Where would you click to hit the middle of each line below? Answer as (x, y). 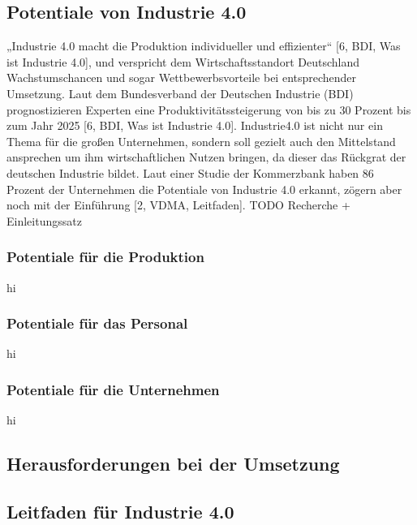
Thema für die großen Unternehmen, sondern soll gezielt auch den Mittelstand (201, 141)
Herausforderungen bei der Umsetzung (173, 464)
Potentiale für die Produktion (105, 257)
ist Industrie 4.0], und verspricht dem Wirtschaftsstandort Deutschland (183, 61)
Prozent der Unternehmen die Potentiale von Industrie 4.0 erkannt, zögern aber (204, 189)
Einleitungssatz (44, 220)
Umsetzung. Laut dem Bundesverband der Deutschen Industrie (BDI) (180, 93)
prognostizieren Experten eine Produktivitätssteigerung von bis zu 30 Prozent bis (209, 109)
